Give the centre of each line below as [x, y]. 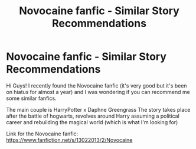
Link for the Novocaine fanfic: [42, 134]
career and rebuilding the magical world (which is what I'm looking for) [92, 122]
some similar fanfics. [32, 98]
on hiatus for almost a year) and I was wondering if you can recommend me [98, 92]
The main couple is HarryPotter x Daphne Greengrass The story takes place [98, 109]
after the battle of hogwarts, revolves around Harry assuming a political [93, 116]
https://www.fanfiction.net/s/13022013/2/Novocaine [69, 140]
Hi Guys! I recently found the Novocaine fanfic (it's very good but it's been [97, 85]
